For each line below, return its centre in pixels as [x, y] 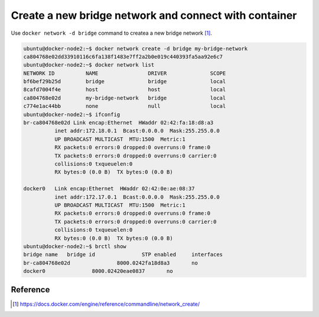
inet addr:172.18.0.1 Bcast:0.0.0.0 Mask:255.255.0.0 [137, 131]
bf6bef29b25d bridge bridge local [125, 82]
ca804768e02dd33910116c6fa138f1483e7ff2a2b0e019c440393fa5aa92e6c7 [123, 57]
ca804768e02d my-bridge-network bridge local [125, 98]
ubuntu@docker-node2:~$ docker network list [89, 65]
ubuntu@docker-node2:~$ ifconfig [72, 114]
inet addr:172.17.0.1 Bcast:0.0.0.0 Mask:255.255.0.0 [137, 197]
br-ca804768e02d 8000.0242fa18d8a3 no [110, 263]
